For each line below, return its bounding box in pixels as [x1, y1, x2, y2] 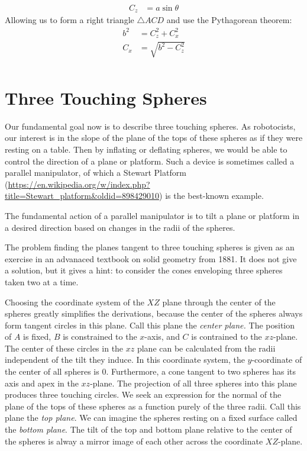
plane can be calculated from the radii [137, 342, 276, 354]
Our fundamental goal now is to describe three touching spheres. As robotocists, [5, 120, 296, 132]
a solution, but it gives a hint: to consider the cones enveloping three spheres [5, 264, 283, 276]
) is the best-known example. [159, 189, 264, 202]
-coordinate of [251, 353, 302, 366]
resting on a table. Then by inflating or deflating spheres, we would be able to [5, 143, 287, 155]
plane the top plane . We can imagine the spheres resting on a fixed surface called [5, 411, 298, 424]
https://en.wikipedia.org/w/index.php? [8, 178, 150, 190]
